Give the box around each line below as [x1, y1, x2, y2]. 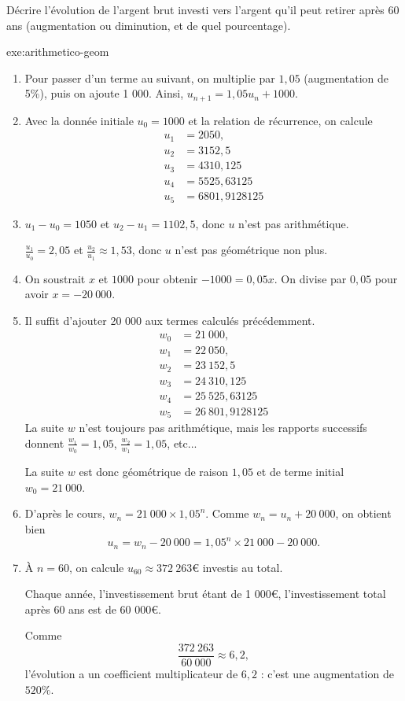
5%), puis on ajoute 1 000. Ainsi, [24, 85, 184, 101]
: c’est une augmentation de [260, 665, 394, 681]
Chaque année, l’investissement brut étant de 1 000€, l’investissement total [24, 585, 386, 602]
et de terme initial [256, 463, 344, 480]
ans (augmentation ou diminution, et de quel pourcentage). [6, 17, 291, 33]
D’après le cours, [24, 505, 105, 522]
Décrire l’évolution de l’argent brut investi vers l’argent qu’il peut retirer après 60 [6, 2, 399, 17]
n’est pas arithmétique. [238, 215, 349, 231]
